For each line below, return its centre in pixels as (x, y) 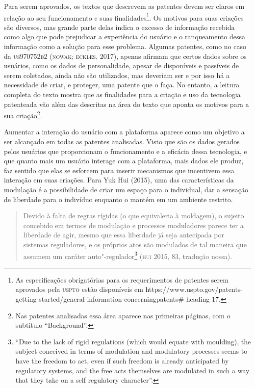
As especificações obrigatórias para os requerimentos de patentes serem (122, 279)
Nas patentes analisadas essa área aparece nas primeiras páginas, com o (123, 315)
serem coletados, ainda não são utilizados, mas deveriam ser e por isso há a (117, 75)
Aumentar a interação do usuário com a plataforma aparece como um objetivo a (124, 132)
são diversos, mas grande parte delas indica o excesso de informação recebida (119, 27)
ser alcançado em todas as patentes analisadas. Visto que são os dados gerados (122, 142)
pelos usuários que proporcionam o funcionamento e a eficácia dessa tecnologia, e (126, 151)
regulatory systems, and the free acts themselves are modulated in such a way (132, 370)
